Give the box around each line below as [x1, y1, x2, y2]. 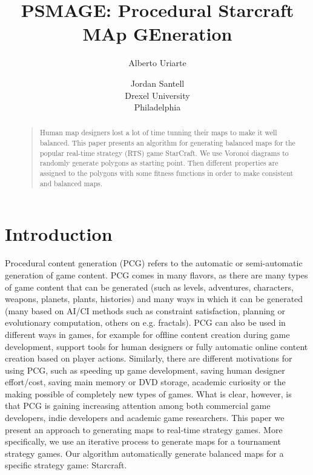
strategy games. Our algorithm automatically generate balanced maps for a [5, 446, 284, 459]
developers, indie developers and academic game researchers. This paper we [5, 411, 285, 424]
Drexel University [125, 89, 190, 101]
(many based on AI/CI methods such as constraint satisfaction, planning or [5, 304, 286, 317]
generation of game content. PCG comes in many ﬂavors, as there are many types [5, 268, 308, 281]
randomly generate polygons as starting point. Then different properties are [39, 158, 278, 168]
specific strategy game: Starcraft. [5, 459, 127, 471]
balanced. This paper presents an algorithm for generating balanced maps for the [39, 138, 295, 148]
